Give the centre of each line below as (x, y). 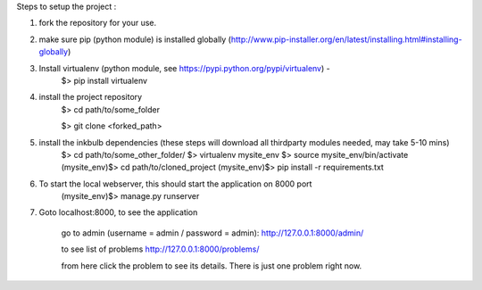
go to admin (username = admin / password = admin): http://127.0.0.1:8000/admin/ (212, 233)
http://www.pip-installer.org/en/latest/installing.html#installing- (347, 39)
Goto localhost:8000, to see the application (118, 212)
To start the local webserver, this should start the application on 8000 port (175, 184)
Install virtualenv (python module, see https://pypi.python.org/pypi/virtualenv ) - (184, 68)
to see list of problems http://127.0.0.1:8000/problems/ (160, 249)
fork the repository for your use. (98, 23)
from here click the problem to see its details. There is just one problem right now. (212, 265)
